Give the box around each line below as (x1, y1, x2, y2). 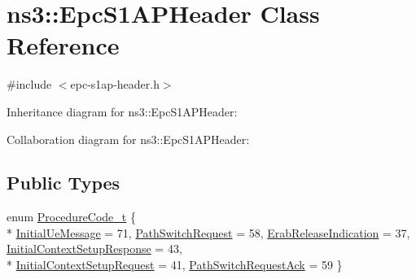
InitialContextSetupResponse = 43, (7, 240, 182, 257)
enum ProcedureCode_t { (7, 208, 136, 225)
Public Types (7, 170, 120, 195)
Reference (7, 28, 120, 62)
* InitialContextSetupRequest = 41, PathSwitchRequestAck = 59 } (7, 256, 343, 273)
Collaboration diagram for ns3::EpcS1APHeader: (7, 130, 250, 147)
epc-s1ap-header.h (70, 76, 160, 93)
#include (7, 76, 52, 93)
